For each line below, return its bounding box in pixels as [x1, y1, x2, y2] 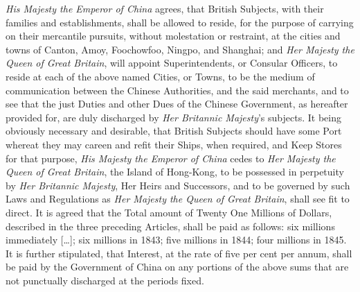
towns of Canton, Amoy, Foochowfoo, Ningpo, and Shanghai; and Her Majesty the [6, 42, 354, 56]
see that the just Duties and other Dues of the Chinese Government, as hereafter [6, 96, 348, 111]
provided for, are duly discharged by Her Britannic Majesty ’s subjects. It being [6, 110, 341, 124]
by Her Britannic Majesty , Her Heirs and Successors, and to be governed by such [6, 178, 350, 192]
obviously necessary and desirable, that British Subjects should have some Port [6, 123, 342, 138]
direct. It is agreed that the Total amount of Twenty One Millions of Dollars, [6, 205, 332, 219]
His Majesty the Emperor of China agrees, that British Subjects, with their [6, 1, 324, 15]
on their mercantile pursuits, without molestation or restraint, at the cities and [6, 28, 341, 43]
